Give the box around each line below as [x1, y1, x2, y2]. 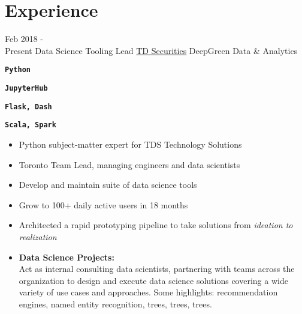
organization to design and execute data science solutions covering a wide [19, 274, 288, 286]
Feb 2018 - [5, 32, 43, 45]
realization [19, 230, 57, 243]
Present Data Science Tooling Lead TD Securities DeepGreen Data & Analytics [5, 44, 298, 56]
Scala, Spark [5, 121, 56, 130]
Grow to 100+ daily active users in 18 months [19, 198, 188, 211]
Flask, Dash [5, 102, 52, 111]
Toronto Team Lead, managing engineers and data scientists [19, 158, 240, 171]
